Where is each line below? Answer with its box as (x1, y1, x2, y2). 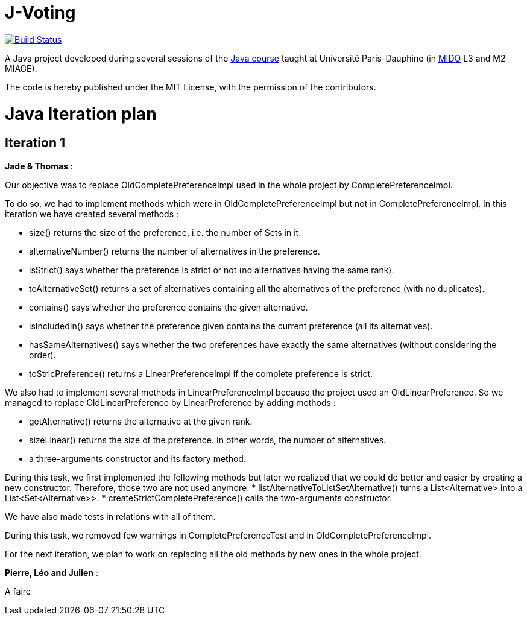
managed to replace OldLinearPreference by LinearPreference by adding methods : (5, 397, 336, 408)
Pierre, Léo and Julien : (5, 567, 98, 578)
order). (29, 349, 56, 360)
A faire (5, 586, 31, 596)
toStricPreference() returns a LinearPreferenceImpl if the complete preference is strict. (29, 368, 373, 379)
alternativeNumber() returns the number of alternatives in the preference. (29, 245, 320, 256)
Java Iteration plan (5, 103, 157, 124)
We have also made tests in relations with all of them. (5, 511, 216, 522)
